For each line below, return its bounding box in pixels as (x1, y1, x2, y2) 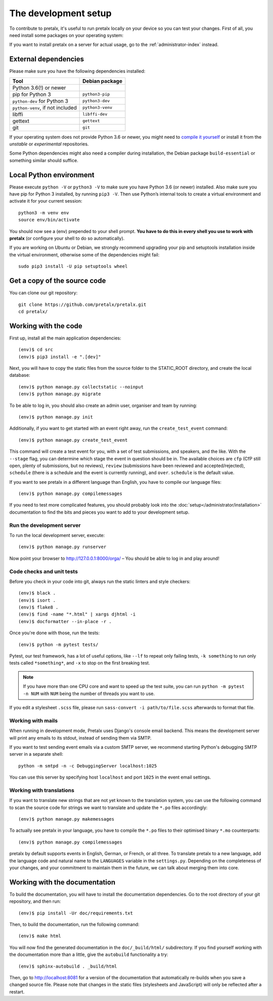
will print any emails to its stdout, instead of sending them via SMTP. (9, 735, 152, 741)
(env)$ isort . (18, 597, 56, 603)
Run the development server (9, 522, 81, 529)
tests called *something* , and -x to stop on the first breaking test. (9, 660, 150, 666)
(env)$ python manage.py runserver (18, 544, 107, 550)
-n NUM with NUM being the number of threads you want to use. (23, 690, 155, 697)
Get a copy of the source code (9, 277, 106, 285)
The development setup (9, 8, 112, 19)
